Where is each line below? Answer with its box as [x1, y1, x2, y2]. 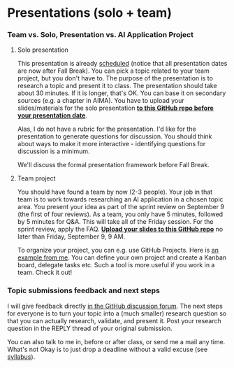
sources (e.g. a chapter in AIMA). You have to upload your [17, 97, 184, 105]
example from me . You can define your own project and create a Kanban [17, 253, 227, 262]
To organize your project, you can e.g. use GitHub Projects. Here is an [17, 246, 219, 255]
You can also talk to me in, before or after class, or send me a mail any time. [7, 337, 226, 346]
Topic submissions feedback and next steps [7, 285, 161, 295]
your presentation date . [17, 111, 87, 120]
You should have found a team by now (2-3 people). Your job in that [17, 187, 213, 197]
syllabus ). [7, 352, 36, 361]
